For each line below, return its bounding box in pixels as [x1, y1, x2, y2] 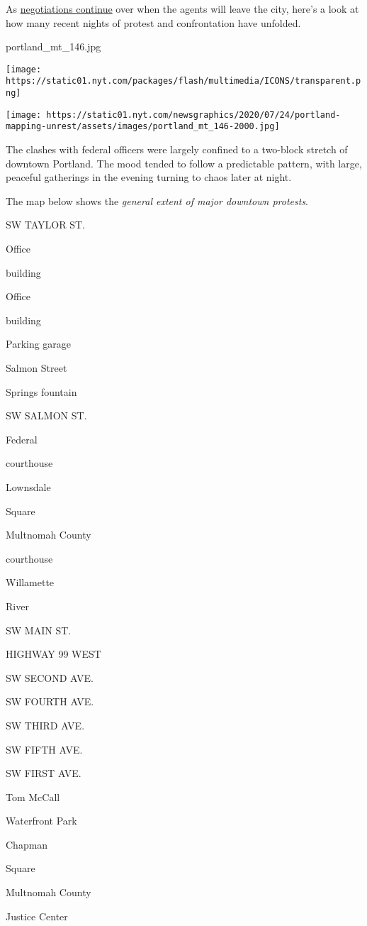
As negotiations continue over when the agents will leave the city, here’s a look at [6, 1, 359, 16]
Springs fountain [6, 384, 77, 399]
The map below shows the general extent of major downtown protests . [6, 193, 309, 208]
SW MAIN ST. [6, 622, 72, 637]
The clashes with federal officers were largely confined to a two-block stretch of [6, 142, 348, 157]
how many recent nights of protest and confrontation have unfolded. [6, 15, 301, 30]
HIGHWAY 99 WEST [6, 646, 101, 661]
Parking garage [6, 336, 72, 351]
